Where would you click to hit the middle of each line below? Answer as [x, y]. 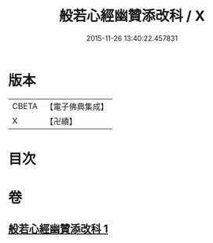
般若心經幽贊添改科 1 [58, 229]
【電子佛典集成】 [77, 107]
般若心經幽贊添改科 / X [132, 16]
